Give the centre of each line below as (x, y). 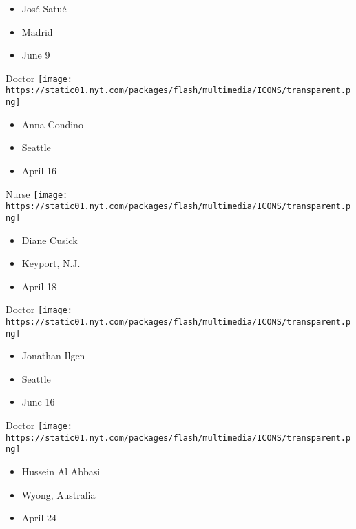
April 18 (39, 286)
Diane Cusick (50, 240)
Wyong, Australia (59, 494)
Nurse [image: (37, 193)
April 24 (39, 518)
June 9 (36, 55)
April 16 (39, 170)
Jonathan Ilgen (53, 356)
